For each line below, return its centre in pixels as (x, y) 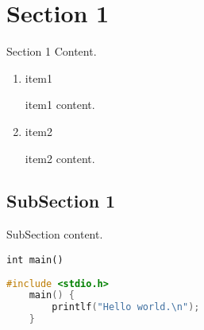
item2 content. (60, 158)
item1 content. (60, 105)
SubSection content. (55, 234)
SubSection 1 (61, 201)
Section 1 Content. (52, 51)
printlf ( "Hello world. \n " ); (126, 307)
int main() (35, 260)
